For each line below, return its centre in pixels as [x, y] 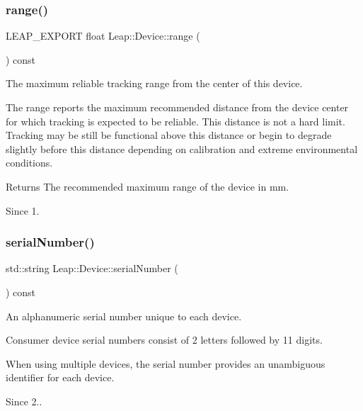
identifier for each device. [60, 377]
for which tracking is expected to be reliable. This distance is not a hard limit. [175, 121]
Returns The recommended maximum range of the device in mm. [148, 186]
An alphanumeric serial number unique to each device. [124, 316]
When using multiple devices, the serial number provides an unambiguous [166, 363]
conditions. [29, 163]
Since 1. [23, 210]
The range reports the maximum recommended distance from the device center [177, 107]
